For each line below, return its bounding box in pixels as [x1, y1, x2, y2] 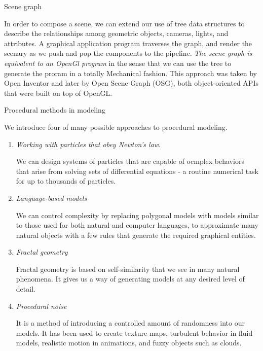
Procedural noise [16, 300, 67, 311]
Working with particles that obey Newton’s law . [16, 138, 161, 149]
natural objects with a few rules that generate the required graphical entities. [16, 229, 256, 240]
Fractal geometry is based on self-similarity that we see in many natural [16, 263, 240, 274]
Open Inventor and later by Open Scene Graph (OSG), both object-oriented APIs [4, 78, 258, 88]
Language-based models [16, 192, 87, 203]
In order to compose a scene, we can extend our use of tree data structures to [4, 18, 245, 28]
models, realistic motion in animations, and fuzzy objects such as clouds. [16, 337, 242, 348]
